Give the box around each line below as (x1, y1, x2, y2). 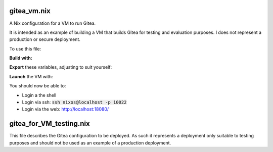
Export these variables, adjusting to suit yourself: (9, 64, 112, 70)
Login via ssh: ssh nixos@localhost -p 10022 (22, 99, 127, 106)
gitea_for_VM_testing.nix (9, 119, 90, 128)
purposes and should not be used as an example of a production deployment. (9, 139, 171, 146)
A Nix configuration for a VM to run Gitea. (9, 20, 96, 26)
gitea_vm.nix (9, 7, 51, 15)
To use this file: (9, 45, 41, 52)
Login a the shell (22, 92, 57, 98)
